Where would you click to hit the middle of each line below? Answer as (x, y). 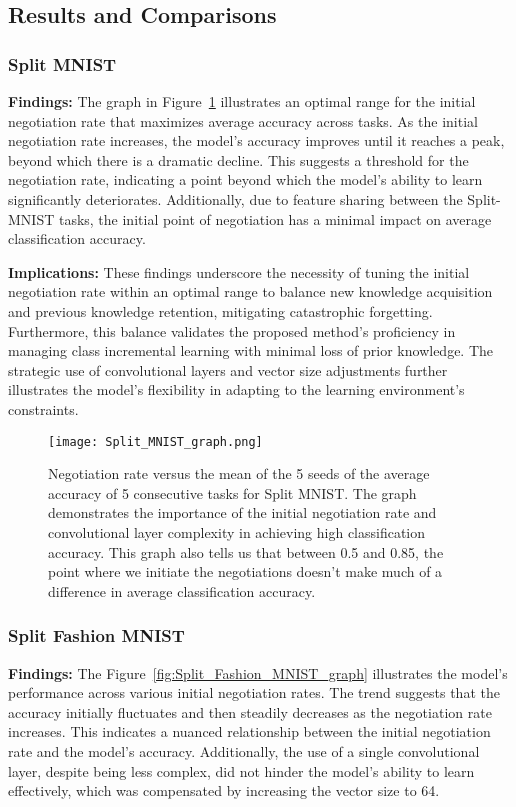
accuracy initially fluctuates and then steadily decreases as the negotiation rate (250, 711)
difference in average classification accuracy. (182, 590)
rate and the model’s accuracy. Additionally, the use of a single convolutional (244, 750)
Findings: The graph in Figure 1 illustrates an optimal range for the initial (242, 101)
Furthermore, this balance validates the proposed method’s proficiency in (232, 330)
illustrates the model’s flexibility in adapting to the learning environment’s (236, 389)
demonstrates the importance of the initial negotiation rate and (242, 512)
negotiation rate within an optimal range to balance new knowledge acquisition (250, 291)
